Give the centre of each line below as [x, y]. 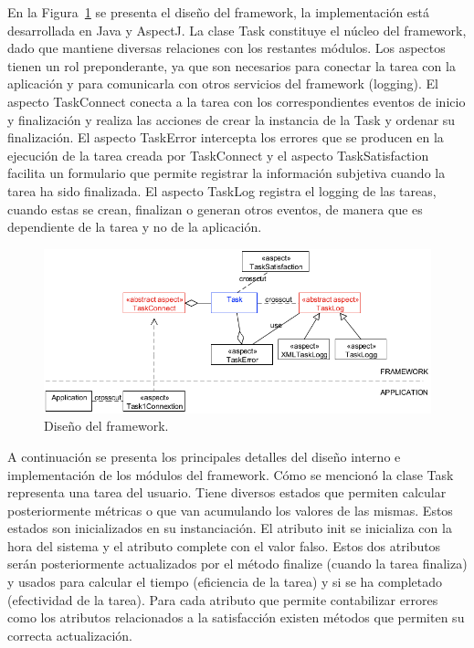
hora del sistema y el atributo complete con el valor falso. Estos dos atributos [224, 545]
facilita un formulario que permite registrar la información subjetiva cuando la [226, 173]
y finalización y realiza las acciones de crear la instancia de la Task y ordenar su [232, 119]
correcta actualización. [70, 635]
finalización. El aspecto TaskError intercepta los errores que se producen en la [226, 137]
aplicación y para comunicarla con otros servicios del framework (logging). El [223, 84]
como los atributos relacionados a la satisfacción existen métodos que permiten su [236, 617]
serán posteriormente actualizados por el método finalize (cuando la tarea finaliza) [237, 564]
